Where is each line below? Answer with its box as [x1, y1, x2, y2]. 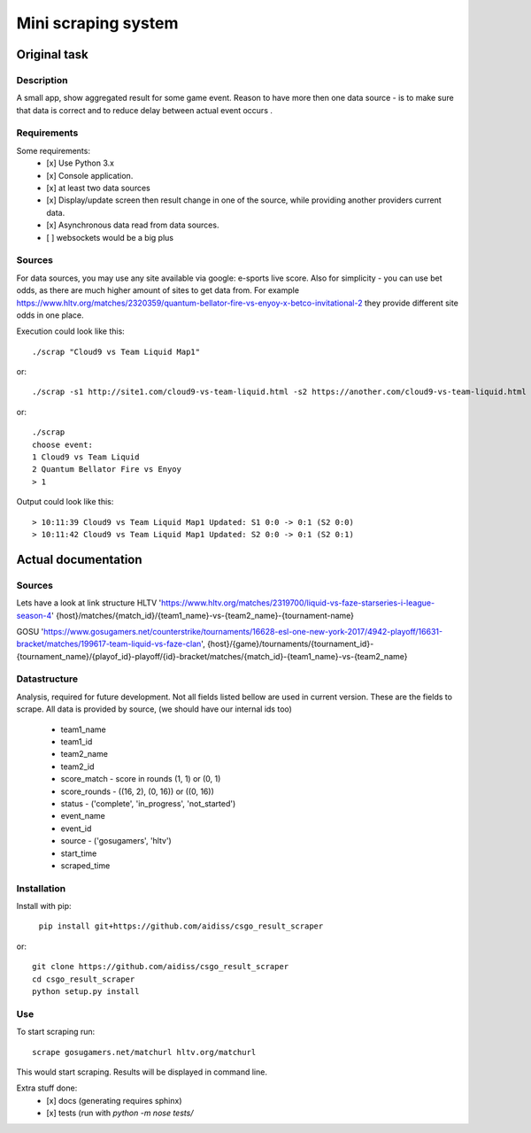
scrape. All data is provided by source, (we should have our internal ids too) [16, 704, 292, 714]
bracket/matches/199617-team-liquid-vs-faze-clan [16, 638, 202, 650]
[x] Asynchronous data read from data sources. [46, 220, 219, 230]
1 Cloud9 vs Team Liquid [32, 452, 140, 462]
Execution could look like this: [16, 326, 126, 336]
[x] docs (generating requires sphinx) [46, 1095, 182, 1106]
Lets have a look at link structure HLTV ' [16, 597, 162, 608]
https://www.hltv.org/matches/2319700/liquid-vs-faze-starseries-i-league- [160, 597, 435, 608]
